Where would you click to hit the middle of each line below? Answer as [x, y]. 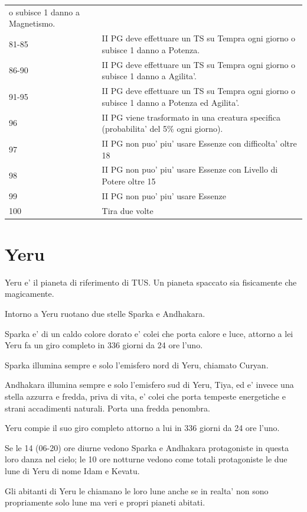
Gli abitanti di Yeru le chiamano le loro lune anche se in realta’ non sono [137, 490]
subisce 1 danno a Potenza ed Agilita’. [171, 102]
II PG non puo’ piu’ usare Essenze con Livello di [190, 169]
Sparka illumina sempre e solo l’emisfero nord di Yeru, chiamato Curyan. [137, 364]
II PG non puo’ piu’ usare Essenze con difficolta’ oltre [199, 143]
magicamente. [30, 294]
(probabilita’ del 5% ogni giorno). [162, 129]
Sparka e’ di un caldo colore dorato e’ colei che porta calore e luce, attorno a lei [149, 333]
